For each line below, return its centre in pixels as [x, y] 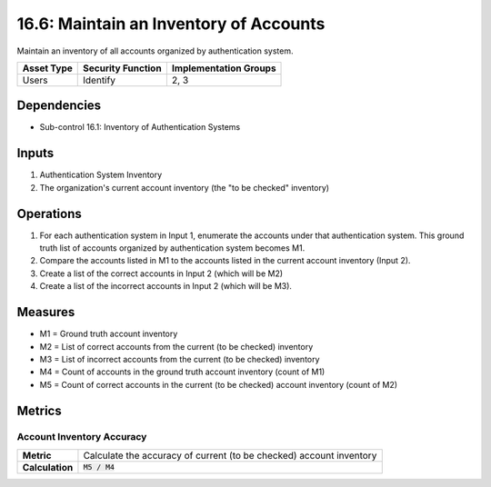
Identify [99, 80]
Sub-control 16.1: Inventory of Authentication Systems [140, 127]
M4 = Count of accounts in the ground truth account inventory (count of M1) [182, 372]
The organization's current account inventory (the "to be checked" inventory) [185, 187]
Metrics [40, 410]
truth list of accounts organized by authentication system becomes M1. [172, 248]
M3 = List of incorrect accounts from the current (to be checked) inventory [180, 359]
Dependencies [59, 106]
